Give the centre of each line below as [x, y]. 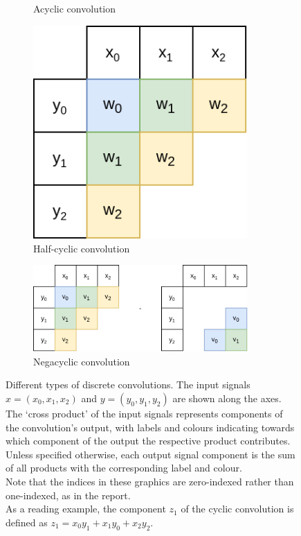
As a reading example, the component [86, 509]
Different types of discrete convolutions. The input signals [128, 384]
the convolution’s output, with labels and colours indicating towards [150, 427]
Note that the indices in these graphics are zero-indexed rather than [150, 481]
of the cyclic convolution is [237, 509]
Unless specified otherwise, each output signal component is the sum [150, 454]
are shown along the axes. [227, 398]
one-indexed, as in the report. [68, 495]
